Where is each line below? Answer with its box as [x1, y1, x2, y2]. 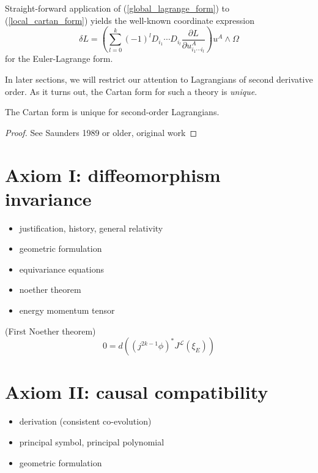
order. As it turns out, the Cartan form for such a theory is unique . [5, 85, 257, 97]
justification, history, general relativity [19, 221, 163, 234]
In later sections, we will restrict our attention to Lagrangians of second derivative [5, 73, 313, 85]
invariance [5, 186, 92, 211]
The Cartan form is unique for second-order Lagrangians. [5, 105, 220, 118]
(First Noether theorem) [5, 324, 96, 337]
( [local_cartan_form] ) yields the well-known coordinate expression [5, 13, 254, 26]
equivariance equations [19, 262, 104, 275]
